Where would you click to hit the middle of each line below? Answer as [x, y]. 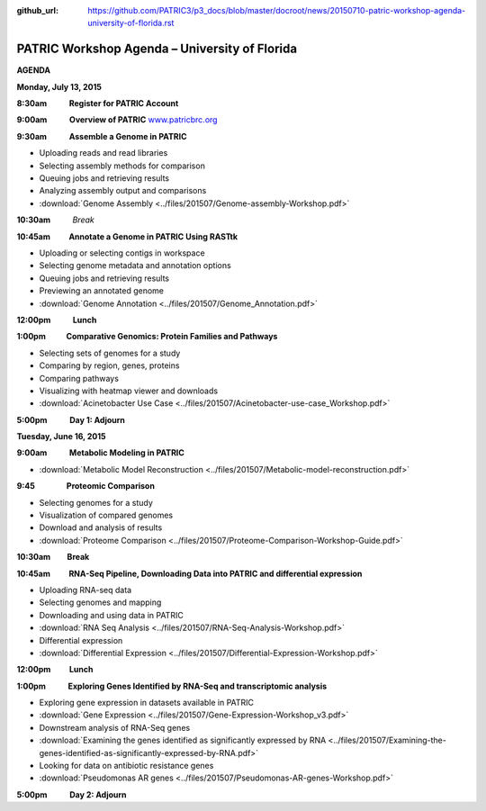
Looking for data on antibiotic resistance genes [126, 766]
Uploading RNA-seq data [85, 590]
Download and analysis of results [101, 527]
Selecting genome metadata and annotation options [135, 266]
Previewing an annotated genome [102, 291]
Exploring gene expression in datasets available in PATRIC [147, 703]
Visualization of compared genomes [106, 515]
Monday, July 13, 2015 [59, 86]
